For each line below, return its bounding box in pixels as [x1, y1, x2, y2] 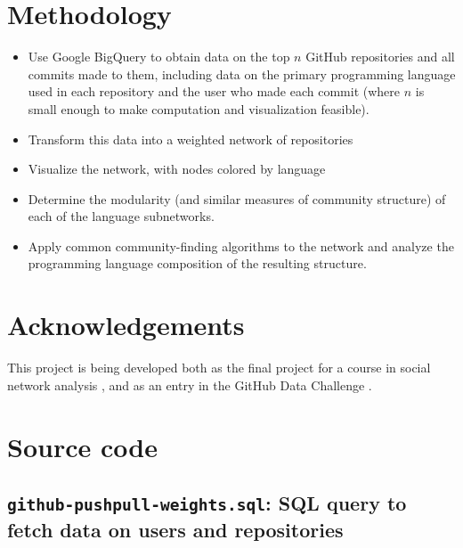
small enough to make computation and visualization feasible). [28, 99, 370, 118]
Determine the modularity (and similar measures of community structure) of [28, 189, 446, 208]
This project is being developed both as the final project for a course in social [7, 358, 431, 377]
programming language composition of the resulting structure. [28, 254, 367, 273]
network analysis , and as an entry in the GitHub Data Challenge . [7, 375, 372, 394]
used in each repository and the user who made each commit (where [28, 82, 401, 101]
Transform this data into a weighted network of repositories [28, 129, 353, 148]
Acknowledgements [7, 307, 245, 343]
